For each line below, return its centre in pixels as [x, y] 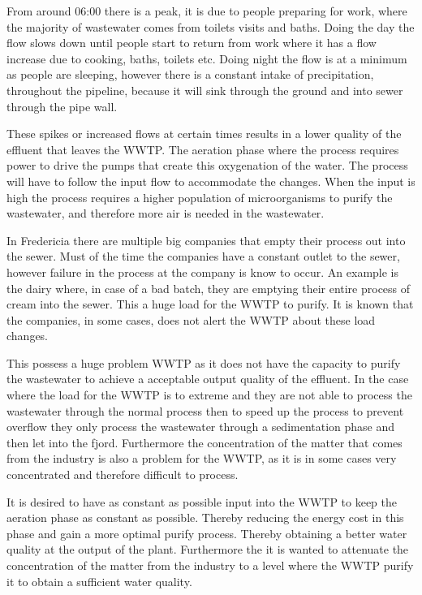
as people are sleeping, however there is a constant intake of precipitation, [190, 74]
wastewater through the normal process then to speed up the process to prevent [205, 410]
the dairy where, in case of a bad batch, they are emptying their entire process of [209, 288]
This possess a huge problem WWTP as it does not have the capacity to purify [204, 362]
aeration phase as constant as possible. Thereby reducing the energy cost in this [205, 517]
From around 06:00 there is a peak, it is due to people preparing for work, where [207, 11]
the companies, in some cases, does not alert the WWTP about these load [191, 319]
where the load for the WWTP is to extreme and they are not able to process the [209, 395]
